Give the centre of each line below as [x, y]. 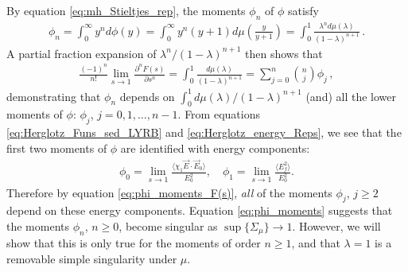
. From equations [219, 114]
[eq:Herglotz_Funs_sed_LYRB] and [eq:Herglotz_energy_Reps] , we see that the [204, 132]
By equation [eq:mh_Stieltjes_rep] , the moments [126, 10]
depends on [147, 96]
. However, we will [336, 225]
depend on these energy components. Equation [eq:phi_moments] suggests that [200, 210]
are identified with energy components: [215, 148]
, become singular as [168, 225]
